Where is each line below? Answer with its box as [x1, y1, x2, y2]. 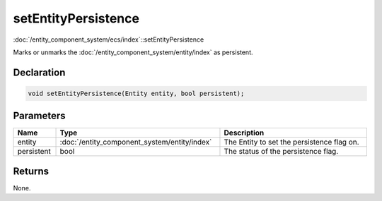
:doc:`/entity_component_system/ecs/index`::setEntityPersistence [13, 35, 204, 44]
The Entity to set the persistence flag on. [224, 138, 360, 147]
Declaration [13, 66, 66, 78]
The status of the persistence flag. [224, 147, 339, 157]
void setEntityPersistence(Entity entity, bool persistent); [28, 89, 245, 97]
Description [224, 128, 265, 138]
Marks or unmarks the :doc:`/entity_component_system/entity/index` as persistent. [13, 48, 254, 56]
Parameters [13, 110, 66, 122]
